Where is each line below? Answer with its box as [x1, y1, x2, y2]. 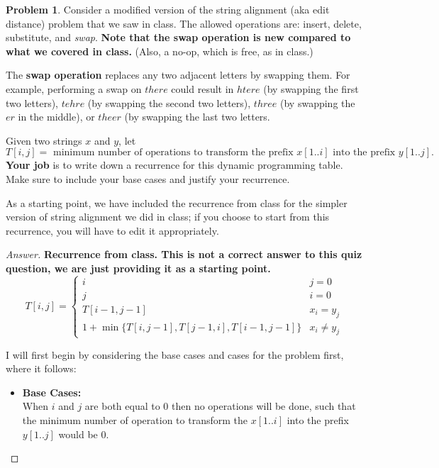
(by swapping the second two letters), [87, 95, 251, 110]
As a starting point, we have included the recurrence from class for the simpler [6, 195, 348, 210]
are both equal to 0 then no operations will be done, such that [84, 399, 356, 413]
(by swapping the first [263, 81, 359, 96]
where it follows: [6, 361, 77, 376]
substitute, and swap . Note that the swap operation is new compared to [6, 30, 351, 45]
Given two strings [6, 133, 82, 147]
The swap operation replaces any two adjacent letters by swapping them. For [6, 67, 350, 82]
